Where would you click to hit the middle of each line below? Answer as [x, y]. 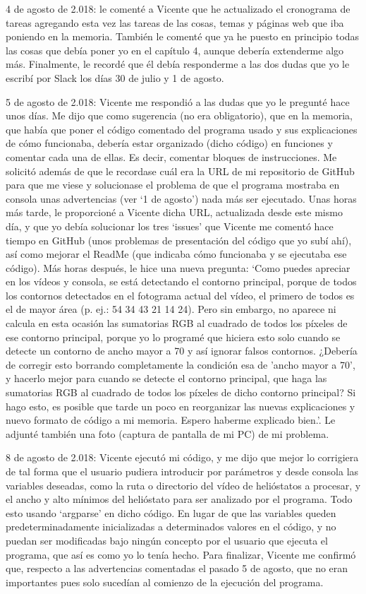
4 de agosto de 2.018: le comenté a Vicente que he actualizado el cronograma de [178, 8]
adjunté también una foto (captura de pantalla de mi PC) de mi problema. [167, 433]
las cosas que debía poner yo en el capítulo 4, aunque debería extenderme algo [175, 50]
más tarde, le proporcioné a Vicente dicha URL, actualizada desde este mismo [174, 212]
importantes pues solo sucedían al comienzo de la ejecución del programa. [165, 582]
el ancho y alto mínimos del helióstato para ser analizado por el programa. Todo [179, 499]
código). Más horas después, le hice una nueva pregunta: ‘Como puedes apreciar [178, 267]
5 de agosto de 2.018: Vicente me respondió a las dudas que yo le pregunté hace [178, 101]
